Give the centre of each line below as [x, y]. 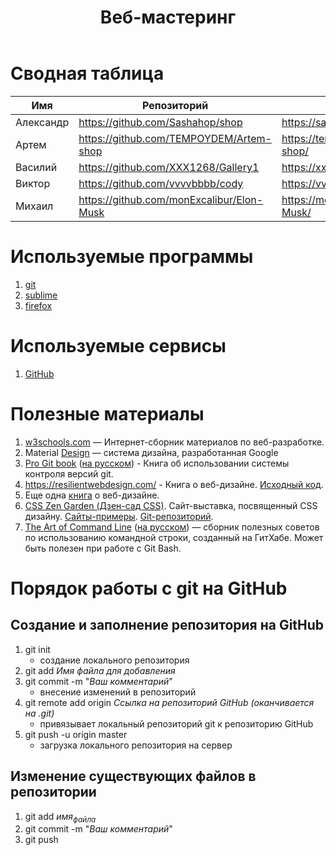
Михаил [34, 206]
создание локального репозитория [114, 660]
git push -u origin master [76, 734]
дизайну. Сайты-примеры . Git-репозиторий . [119, 516]
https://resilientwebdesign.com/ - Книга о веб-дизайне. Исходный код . [174, 484]
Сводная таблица [87, 73]
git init [37, 649]
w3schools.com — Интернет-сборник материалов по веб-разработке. [174, 442]
